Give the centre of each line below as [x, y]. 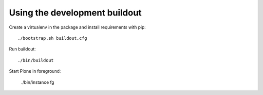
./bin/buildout [36, 60]
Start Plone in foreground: [35, 71]
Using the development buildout [75, 13]
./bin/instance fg [38, 82]
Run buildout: [22, 49]
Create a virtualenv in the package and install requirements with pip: [77, 27]
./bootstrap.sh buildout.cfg [52, 38]
